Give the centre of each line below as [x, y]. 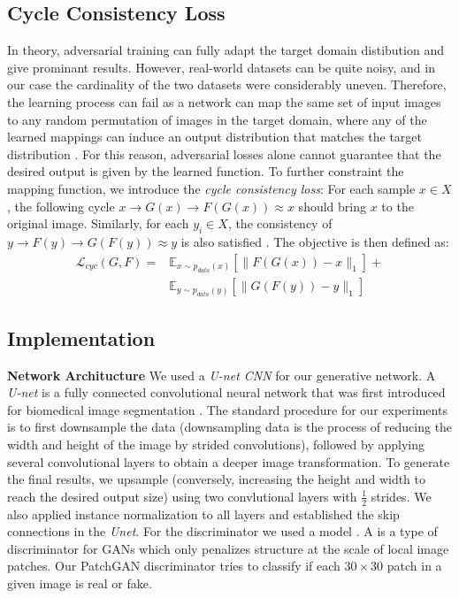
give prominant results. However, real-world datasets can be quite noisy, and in [221, 67]
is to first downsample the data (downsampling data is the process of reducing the [230, 427]
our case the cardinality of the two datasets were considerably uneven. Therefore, [227, 84]
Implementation [81, 337]
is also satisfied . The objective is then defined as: [315, 241]
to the [398, 206]
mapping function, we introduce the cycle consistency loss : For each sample [211, 188]
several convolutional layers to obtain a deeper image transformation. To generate [229, 461]
